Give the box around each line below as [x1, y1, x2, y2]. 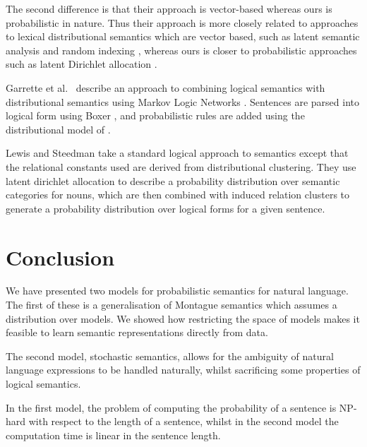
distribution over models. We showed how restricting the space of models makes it [6, 311, 360, 326]
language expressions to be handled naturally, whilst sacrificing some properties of [6, 362, 361, 377]
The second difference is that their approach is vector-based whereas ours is [6, 1, 332, 16]
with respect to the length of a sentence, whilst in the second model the [28, 414, 339, 429]
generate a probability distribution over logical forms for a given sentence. [6, 201, 325, 215]
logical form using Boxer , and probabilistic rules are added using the [6, 108, 305, 123]
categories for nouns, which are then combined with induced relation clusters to [6, 187, 350, 202]
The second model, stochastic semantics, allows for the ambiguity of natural [6, 348, 334, 363]
